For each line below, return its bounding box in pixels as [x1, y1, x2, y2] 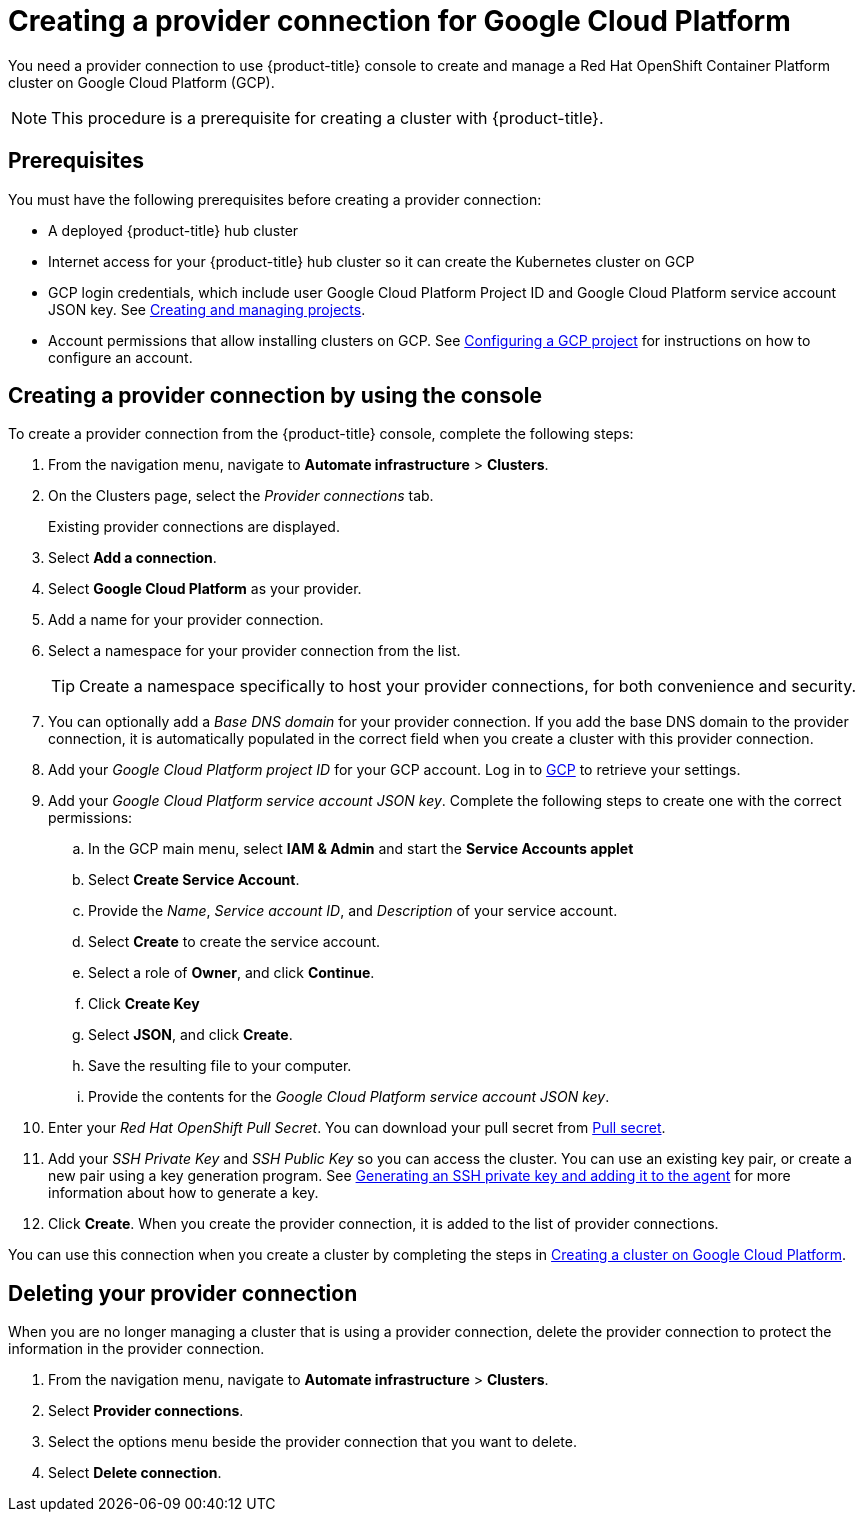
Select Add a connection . [48, 549, 217, 567]
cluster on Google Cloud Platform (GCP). [8, 73, 275, 91]
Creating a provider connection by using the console [8, 383, 542, 409]
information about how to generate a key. [48, 1184, 319, 1202]
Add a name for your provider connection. [48, 611, 324, 629]
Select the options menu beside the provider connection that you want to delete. [48, 1433, 578, 1451]
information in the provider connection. [8, 1340, 265, 1358]
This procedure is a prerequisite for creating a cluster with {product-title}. [51, 107, 604, 128]
